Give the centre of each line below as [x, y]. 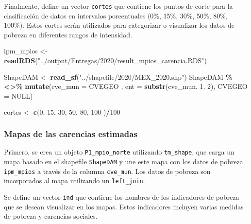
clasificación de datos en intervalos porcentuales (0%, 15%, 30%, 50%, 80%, [116, 15]
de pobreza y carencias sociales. [51, 216]
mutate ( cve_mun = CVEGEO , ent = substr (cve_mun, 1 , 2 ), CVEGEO [136, 86]
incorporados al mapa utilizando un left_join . [75, 181]
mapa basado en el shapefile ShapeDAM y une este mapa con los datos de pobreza [124, 161]
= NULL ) [18, 95]
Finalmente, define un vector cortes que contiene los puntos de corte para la [118, 6]
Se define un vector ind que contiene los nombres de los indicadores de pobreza [122, 197]
